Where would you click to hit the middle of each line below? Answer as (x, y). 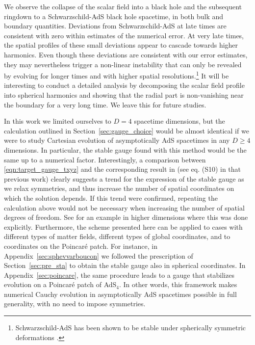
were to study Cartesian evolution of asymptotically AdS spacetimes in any (117, 140)
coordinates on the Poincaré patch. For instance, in (81, 246)
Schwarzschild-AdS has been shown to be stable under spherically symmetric (131, 328)
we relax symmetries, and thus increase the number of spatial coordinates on (119, 188)
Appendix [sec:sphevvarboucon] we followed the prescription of (99, 255)
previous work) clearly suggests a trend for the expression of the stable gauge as (124, 178)
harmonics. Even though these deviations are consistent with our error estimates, (126, 54)
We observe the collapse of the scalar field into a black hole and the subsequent (123, 6)
